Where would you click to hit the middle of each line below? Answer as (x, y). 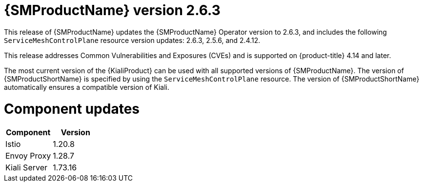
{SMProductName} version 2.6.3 (112, 10)
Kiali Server (27, 168)
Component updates (72, 109)
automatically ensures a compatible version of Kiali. (87, 87)
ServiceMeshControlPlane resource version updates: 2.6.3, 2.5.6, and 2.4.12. (132, 40)
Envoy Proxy (28, 156)
